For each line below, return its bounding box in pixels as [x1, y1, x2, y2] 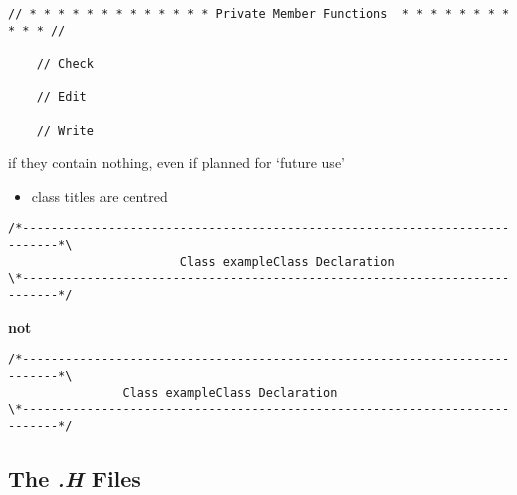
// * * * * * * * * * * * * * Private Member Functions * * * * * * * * [8, 7, 510, 21]
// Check [36, 56, 94, 71]
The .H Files [8, 462, 141, 493]
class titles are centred [31, 185, 168, 206]
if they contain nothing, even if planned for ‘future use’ [8, 152, 345, 173]
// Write [36, 123, 94, 138]
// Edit [36, 90, 87, 105]
